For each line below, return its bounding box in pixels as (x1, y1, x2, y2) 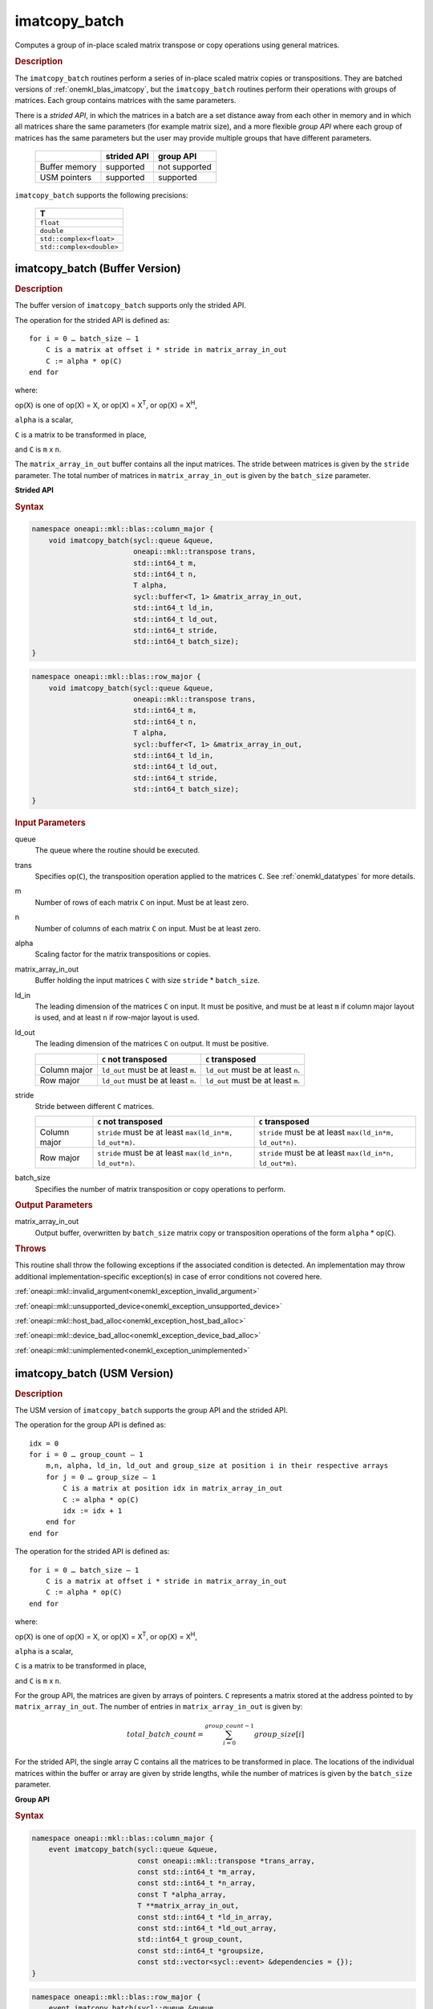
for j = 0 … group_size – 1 (45, 1472, 156, 1482)
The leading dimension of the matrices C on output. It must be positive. (34, 1039, 269, 1049)
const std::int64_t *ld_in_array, (137, 1913, 273, 1921)
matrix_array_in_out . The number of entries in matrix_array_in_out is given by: (14, 1702, 303, 1712)
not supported (157, 161, 212, 172)
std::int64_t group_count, (137, 1935, 244, 1944)
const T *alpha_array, (137, 1889, 227, 1899)
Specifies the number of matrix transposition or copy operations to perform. (34, 1184, 286, 1193)
